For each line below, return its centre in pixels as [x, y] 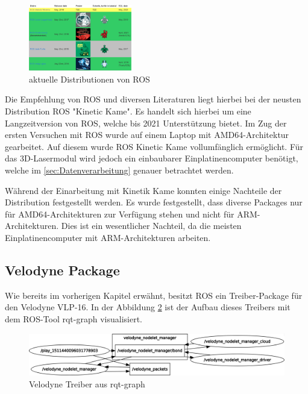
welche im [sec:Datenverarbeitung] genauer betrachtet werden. [119, 170]
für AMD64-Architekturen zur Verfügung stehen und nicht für [120, 214]
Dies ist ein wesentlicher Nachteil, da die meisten [151, 226]
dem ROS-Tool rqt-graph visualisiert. [74, 319]
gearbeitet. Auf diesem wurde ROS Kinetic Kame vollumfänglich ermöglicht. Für [154, 146]
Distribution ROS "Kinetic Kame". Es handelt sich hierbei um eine [128, 111]
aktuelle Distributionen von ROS [90, 79]
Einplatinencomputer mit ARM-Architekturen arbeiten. [108, 238]
